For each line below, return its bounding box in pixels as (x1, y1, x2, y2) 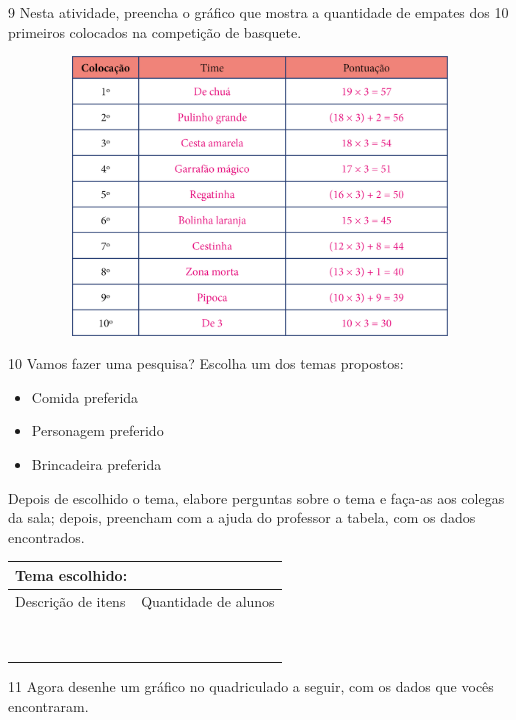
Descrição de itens (15, 590, 126, 611)
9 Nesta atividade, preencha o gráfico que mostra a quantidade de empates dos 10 (8, 2, 509, 22)
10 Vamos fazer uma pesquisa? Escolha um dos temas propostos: (8, 353, 404, 374)
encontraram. (8, 695, 89, 716)
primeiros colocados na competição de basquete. (8, 21, 302, 42)
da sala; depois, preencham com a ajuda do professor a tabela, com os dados (8, 507, 476, 528)
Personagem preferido (31, 420, 164, 441)
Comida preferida (31, 386, 139, 407)
